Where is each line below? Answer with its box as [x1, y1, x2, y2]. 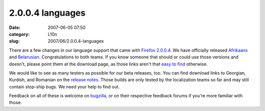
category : [9, 31, 30, 37]
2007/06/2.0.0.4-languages [48, 38, 104, 44]
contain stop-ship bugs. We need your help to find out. [9, 83, 120, 89]
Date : [9, 25, 21, 30]
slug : [9, 38, 20, 44]
